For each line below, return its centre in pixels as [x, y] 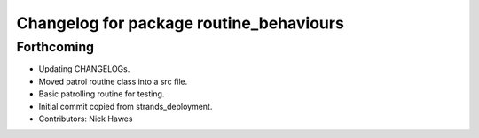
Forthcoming [55, 47]
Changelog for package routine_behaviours [181, 23]
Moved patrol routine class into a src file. [113, 81]
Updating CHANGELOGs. [84, 69]
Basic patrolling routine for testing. [102, 94]
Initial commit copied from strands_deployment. [126, 106]
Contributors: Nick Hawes [86, 119]
